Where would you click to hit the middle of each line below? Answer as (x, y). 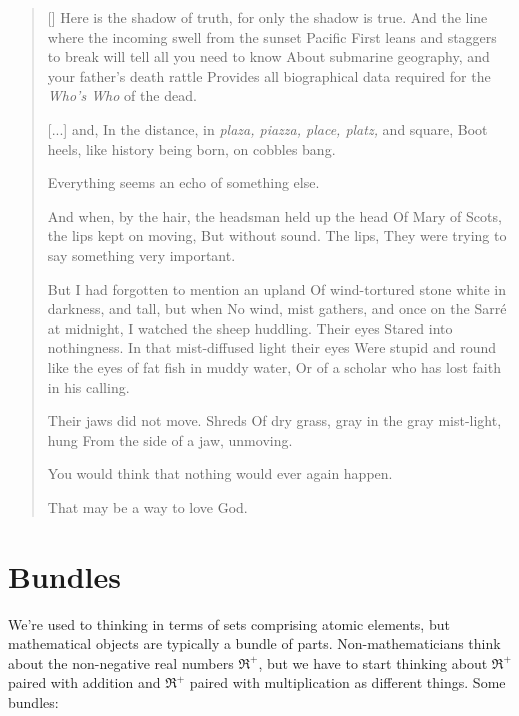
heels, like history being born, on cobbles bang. (191, 148)
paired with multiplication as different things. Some (347, 682)
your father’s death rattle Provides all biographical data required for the (269, 75)
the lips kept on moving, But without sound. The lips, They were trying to (277, 235)
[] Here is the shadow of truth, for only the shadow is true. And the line (267, 17)
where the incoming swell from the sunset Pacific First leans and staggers (272, 36)
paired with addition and (84, 682)
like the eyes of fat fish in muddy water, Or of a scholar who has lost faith (274, 366)
